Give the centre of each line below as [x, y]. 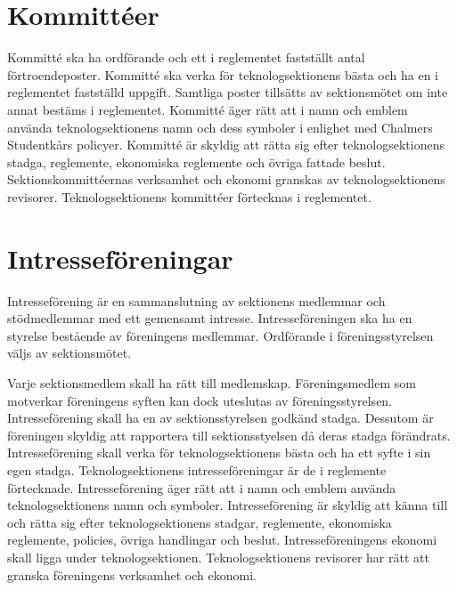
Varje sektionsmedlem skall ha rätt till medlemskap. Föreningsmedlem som [212, 382]
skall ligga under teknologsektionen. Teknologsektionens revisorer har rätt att [218, 557]
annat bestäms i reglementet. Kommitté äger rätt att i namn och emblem [208, 109]
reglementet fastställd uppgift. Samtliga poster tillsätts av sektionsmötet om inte [228, 92]
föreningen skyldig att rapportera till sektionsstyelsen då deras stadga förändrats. [229, 435]
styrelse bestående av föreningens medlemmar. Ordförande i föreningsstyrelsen [220, 335]
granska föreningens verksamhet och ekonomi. [132, 574]
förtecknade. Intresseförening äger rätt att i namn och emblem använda [202, 487]
